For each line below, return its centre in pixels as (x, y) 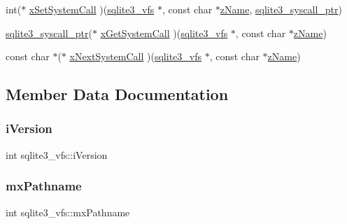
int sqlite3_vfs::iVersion (57, 154)
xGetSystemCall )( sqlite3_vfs (164, 33)
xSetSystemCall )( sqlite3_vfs (92, 9)
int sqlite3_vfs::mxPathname (68, 212)
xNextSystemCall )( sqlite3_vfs (135, 56)
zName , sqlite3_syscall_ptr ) (281, 9)
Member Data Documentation (117, 94)
